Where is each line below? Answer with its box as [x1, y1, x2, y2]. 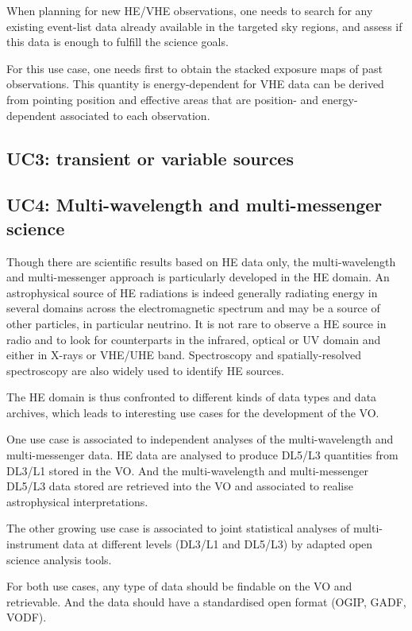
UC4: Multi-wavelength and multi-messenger [6, 192, 383, 217]
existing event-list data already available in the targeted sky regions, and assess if [6, 17, 402, 34]
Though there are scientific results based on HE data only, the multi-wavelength [6, 253, 396, 269]
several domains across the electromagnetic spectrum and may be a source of [6, 300, 380, 316]
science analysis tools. [6, 551, 112, 567]
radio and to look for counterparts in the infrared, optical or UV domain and [6, 331, 381, 347]
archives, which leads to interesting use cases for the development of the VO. [6, 404, 379, 420]
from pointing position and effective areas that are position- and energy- [6, 91, 358, 107]
